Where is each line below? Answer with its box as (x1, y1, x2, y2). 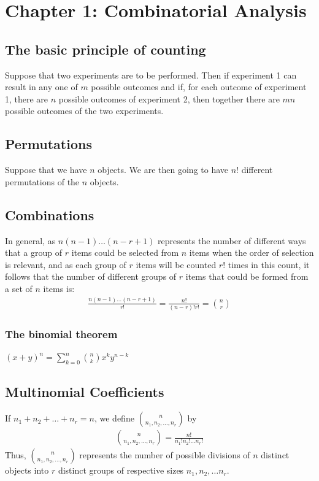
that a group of (5, 246, 63, 259)
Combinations (5, 205, 94, 224)
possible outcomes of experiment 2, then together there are (58, 92, 280, 105)
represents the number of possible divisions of (79, 448, 250, 461)
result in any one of (5, 80, 78, 93)
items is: (43, 282, 75, 294)
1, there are (5, 92, 48, 105)
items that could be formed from (185, 270, 309, 283)
